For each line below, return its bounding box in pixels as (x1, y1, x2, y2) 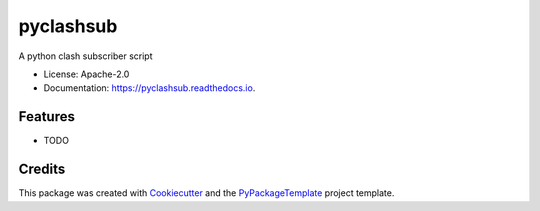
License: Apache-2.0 (43, 68, 130, 80)
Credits (18, 161, 66, 178)
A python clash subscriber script (18, 50, 153, 62)
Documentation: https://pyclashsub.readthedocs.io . (43, 82, 256, 94)
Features (18, 108, 75, 125)
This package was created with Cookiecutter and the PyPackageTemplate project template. (18, 187, 395, 199)
